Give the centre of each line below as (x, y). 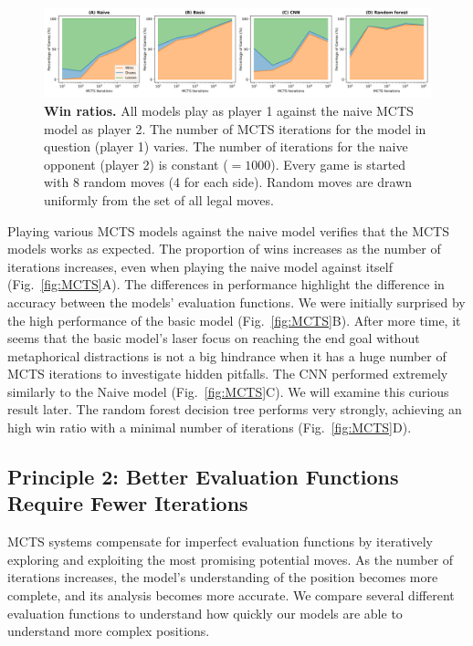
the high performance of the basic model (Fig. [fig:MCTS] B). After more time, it (234, 320)
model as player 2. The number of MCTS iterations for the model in (235, 128)
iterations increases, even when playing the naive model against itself (200, 266)
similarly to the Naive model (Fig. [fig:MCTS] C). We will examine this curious (228, 391)
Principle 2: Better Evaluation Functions (203, 477)
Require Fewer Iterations (128, 503)
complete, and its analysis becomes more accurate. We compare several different (231, 595)
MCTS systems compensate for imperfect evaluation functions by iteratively (220, 542)
